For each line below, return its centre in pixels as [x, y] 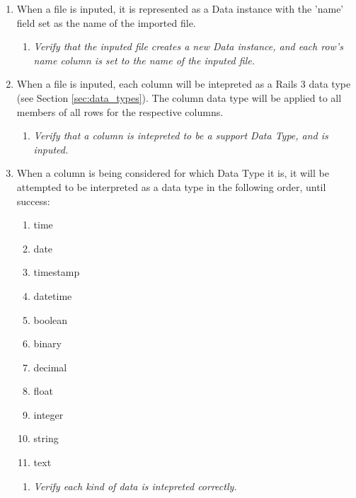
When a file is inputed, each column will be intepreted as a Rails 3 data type [184, 84]
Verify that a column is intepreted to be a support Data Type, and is [181, 135]
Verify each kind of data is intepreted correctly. [135, 486]
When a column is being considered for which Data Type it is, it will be [173, 173]
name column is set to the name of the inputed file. [144, 60]
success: [33, 201]
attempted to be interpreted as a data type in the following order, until [171, 186]
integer [48, 414]
